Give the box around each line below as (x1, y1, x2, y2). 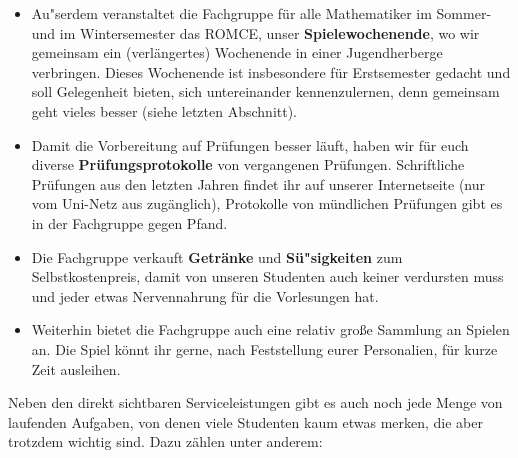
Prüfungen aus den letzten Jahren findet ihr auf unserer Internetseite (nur (31, 173, 486, 194)
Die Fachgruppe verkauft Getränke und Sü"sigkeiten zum (31, 246, 403, 267)
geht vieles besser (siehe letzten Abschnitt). (31, 100, 298, 121)
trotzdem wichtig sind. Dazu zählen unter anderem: (8, 431, 323, 452)
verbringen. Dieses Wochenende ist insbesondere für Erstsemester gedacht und (31, 61, 511, 82)
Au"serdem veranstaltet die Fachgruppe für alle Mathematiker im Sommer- (31, 3, 492, 23)
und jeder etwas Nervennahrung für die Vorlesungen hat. (31, 285, 379, 306)
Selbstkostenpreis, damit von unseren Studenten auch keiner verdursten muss (31, 266, 504, 287)
